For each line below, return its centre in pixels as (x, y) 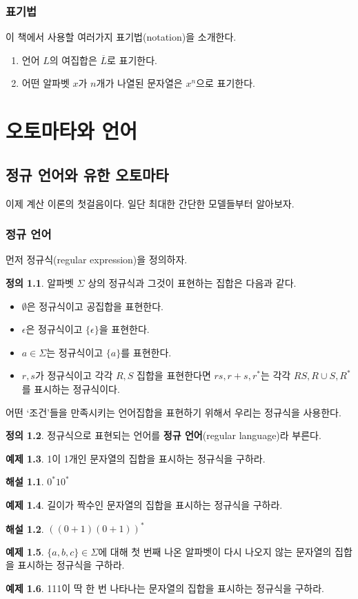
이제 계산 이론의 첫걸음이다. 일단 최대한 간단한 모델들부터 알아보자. (150, 203)
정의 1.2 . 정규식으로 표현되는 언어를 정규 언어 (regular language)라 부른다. (163, 435)
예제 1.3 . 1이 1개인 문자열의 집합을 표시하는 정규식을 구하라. (136, 458)
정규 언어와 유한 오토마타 (87, 174)
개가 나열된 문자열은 (139, 83)
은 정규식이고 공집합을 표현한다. (95, 306)
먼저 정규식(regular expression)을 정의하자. (97, 260)
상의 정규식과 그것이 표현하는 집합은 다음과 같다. (192, 282)
